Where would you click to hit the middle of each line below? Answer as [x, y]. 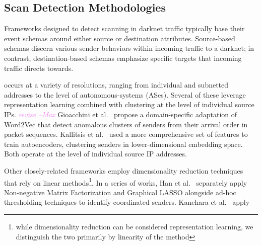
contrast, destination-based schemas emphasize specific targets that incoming [123, 58]
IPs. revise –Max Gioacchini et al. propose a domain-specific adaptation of [121, 114]
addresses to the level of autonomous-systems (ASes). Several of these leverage [125, 94]
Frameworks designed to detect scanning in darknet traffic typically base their [124, 28]
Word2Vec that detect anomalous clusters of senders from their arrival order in [126, 124]
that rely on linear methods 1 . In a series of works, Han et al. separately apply [126, 182]
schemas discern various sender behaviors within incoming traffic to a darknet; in [129, 48]
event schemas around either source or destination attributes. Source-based [120, 38]
